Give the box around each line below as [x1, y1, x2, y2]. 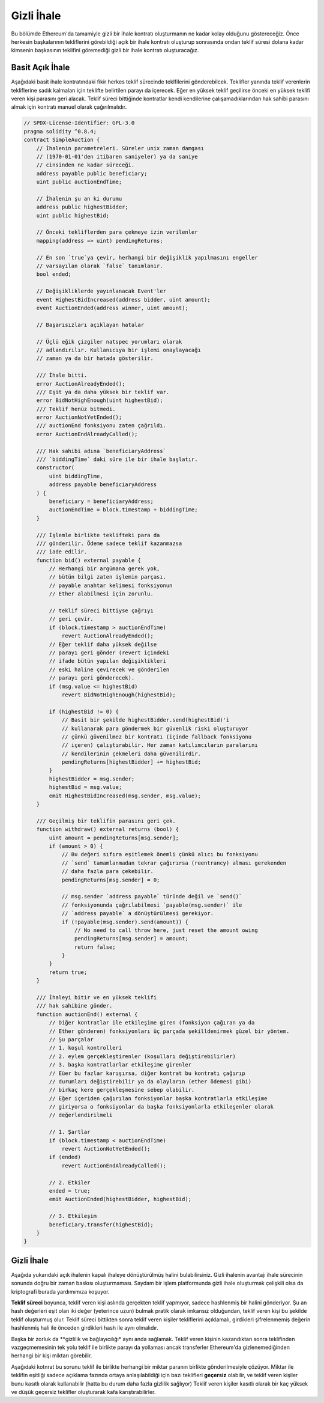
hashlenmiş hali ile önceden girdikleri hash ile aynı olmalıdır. [11, 1324, 158, 1331]
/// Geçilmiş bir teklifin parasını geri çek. [36, 817, 176, 824]
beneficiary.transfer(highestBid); [49, 1221, 154, 1228]
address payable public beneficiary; [36, 170, 148, 177]
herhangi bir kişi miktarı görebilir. [11, 1352, 92, 1359]
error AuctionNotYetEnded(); [36, 414, 122, 421]
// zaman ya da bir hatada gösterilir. [36, 355, 154, 362]
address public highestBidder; [36, 204, 128, 210]
